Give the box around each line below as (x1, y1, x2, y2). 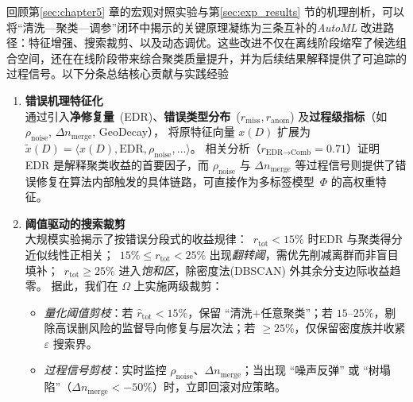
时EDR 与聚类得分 (307, 230, 403, 247)
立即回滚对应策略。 (185, 378, 286, 395)
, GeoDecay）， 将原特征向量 (92, 123, 235, 140)
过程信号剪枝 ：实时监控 (44, 361, 167, 378)
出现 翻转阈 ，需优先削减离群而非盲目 (209, 245, 399, 262)
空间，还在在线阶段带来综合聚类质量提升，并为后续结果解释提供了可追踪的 (17, 49, 407, 66)
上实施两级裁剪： (133, 277, 223, 294)
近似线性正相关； (25, 245, 114, 262)
